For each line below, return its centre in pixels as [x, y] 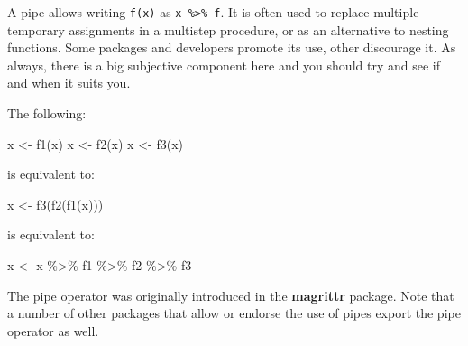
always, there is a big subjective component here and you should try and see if [224, 65]
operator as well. [53, 330]
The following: [47, 113]
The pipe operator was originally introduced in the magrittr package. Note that [231, 295]
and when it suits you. [69, 83]
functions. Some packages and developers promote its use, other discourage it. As [232, 47]
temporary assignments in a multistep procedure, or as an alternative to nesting [228, 29]
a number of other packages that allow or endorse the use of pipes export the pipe [234, 313]
